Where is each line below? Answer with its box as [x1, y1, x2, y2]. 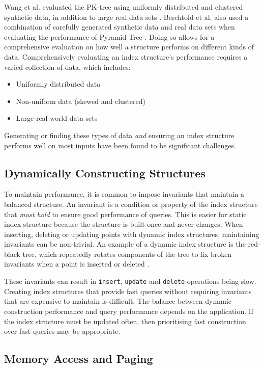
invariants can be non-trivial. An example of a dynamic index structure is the [4, 239, 246, 249]
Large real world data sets [16, 113, 98, 123]
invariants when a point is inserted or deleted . [4, 258, 150, 269]
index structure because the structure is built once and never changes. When [4, 219, 243, 229]
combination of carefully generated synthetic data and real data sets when [4, 21, 235, 32]
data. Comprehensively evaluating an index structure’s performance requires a [4, 51, 248, 62]
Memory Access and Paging [4, 351, 153, 366]
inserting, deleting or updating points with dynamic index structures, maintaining [4, 228, 259, 239]
